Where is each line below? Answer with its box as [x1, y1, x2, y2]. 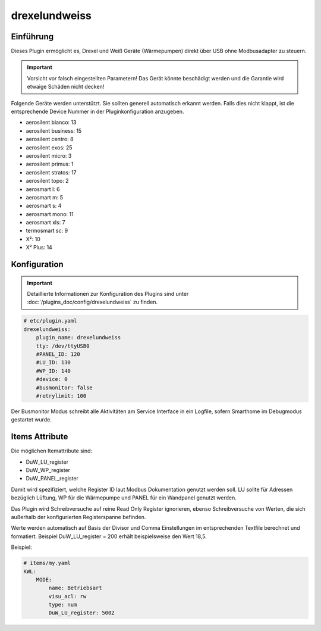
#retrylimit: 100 [36, 392, 87, 399]
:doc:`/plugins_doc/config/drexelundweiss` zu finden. [27, 298, 158, 306]
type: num [48, 601, 77, 608]
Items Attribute [11, 432, 68, 442]
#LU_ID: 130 [36, 359, 71, 366]
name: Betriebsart [48, 585, 102, 592]
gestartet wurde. [11, 416, 52, 423]
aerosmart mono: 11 [26, 210, 74, 217]
